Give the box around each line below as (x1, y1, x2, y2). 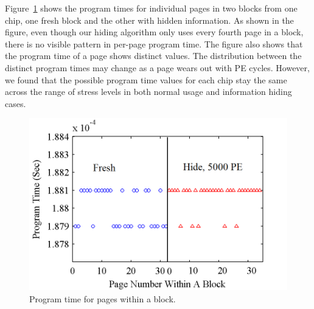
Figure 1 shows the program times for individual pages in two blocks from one (5, 2, 298, 14)
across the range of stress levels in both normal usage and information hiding (5, 85, 292, 98)
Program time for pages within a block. (29, 292, 176, 305)
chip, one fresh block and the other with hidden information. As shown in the (5, 13, 294, 26)
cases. (5, 97, 26, 109)
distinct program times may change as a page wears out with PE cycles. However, (5, 61, 310, 74)
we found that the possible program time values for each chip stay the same (5, 73, 287, 86)
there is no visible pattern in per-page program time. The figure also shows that (5, 37, 303, 50)
